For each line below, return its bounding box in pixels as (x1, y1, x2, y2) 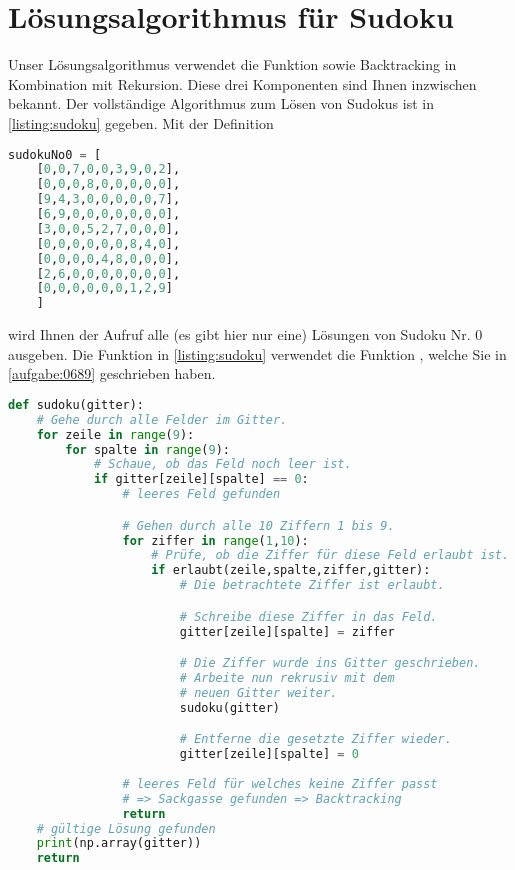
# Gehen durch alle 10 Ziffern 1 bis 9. (122, 518, 395, 533)
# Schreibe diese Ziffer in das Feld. (179, 609, 438, 624)
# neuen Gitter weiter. (179, 685, 338, 700)
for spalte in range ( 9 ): (65, 442, 231, 457)
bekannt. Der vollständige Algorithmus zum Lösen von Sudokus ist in (8, 93, 434, 114)
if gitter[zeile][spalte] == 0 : (93, 472, 309, 487)
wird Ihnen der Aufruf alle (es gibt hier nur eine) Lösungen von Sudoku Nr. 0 (8, 324, 483, 345)
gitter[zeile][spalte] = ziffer (179, 624, 395, 639)
